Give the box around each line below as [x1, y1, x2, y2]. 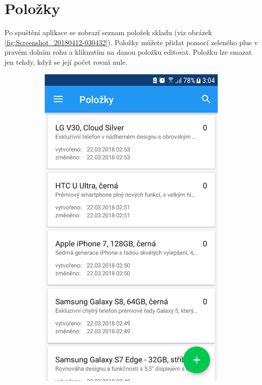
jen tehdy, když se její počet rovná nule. [5, 56, 128, 67]
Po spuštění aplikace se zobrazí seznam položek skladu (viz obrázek [5, 27, 212, 38]
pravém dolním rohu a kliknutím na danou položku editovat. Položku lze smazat [5, 47, 252, 57]
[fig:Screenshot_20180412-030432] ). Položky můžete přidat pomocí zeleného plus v [5, 37, 258, 47]
